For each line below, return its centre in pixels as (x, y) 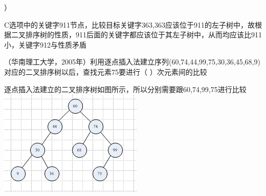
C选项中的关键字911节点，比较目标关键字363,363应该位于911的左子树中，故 (129, 24)
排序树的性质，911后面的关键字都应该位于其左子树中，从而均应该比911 (143, 35)
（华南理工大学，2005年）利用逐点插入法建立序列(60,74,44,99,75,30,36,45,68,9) (132, 62)
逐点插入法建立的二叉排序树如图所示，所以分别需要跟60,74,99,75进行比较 (125, 89)
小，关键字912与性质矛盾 (45, 44)
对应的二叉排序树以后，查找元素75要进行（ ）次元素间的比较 (106, 71)
